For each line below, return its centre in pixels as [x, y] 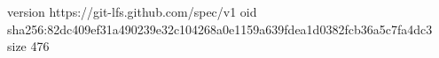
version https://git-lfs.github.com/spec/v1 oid [132, 11]
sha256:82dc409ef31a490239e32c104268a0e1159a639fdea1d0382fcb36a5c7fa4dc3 [220, 29]
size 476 [28, 46]
